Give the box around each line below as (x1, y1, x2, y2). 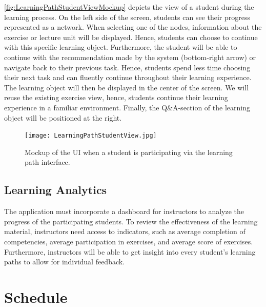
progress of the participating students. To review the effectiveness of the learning (4, 216, 258, 226)
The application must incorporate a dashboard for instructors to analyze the (4, 206, 244, 217)
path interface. (25, 157, 70, 167)
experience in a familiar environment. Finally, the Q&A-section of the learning (4, 102, 250, 112)
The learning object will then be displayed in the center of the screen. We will (4, 82, 249, 92)
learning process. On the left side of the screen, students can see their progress (4, 11, 250, 22)
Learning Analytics (4, 182, 107, 198)
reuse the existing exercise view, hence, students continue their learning (4, 92, 228, 103)
